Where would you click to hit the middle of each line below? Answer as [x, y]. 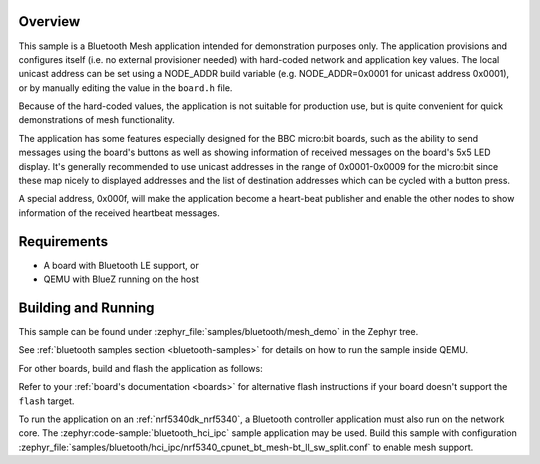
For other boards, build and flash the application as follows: [141, 368]
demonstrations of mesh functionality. [96, 120]
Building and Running [86, 307]
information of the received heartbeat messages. [119, 212]
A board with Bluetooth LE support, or [121, 265]
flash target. [46, 401]
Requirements [63, 241]
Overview [49, 21]
